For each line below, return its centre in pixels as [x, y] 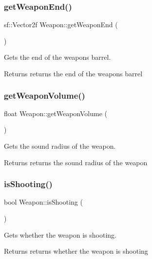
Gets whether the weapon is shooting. [60, 234]
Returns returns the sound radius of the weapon [76, 162]
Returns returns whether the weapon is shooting [76, 251]
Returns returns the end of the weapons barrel [73, 73]
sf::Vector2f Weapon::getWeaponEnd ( [61, 25]
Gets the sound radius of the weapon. [60, 146]
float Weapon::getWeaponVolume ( [56, 113]
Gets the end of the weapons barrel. [57, 57]
